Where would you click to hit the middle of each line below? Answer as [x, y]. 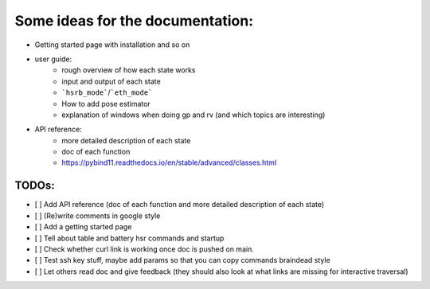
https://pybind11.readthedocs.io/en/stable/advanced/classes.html [169, 162]
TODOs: [35, 186]
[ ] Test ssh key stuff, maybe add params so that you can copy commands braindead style [182, 260]
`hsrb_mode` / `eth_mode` [107, 92]
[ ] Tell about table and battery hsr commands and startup [129, 238]
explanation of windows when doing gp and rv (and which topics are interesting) [193, 115]
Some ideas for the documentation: [134, 21]
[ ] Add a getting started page [83, 227]
